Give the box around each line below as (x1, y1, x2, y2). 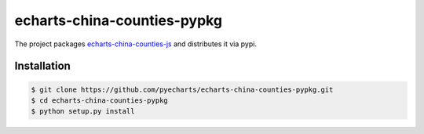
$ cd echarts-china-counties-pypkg (31, 96, 168, 105)
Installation (14, 60, 71, 73)
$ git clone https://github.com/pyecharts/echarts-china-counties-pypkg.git (31, 85, 334, 94)
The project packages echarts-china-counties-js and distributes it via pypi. (14, 39, 257, 49)
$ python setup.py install (31, 107, 135, 116)
